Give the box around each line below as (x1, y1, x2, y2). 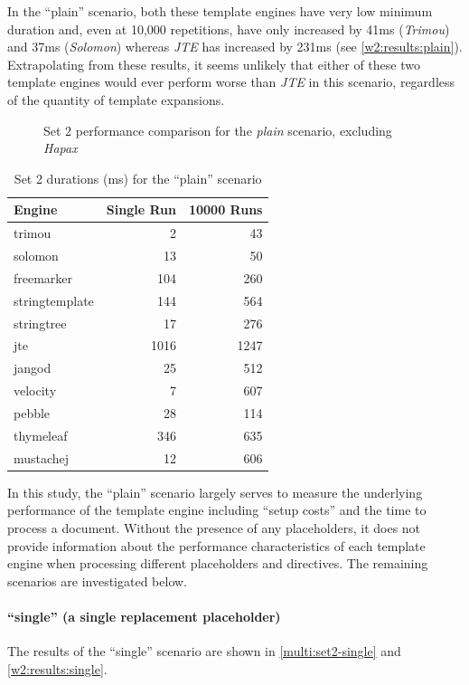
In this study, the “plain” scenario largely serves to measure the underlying (7, 482, 423, 501)
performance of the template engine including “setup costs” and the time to (7, 500, 427, 519)
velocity (14, 381, 57, 400)
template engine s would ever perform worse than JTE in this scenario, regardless (7, 72, 455, 91)
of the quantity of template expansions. (7, 90, 225, 109)
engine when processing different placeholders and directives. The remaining (7, 554, 428, 573)
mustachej (14, 448, 70, 467)
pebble (14, 403, 51, 422)
